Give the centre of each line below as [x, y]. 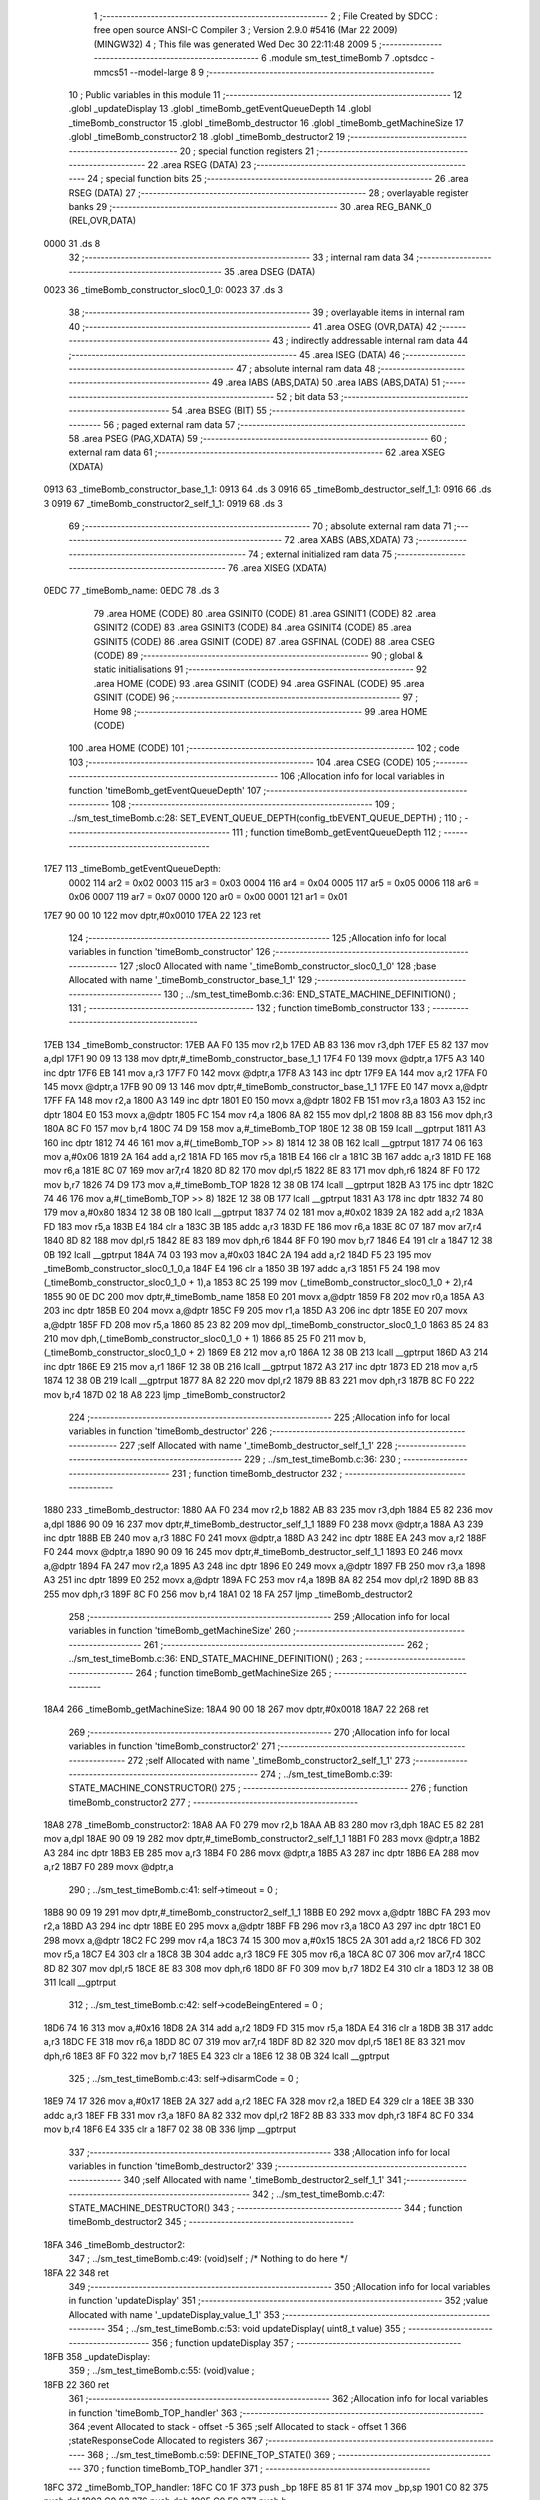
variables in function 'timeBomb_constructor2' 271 [172, 1746]
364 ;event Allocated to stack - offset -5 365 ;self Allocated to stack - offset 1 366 [237, 2426]
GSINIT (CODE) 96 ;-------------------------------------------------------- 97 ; [256, 697]
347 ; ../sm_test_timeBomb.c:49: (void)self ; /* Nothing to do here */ [208, 2259]
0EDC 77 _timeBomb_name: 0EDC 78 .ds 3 [131, 591]
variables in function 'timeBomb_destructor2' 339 [171, 2166]
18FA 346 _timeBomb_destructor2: [114, 2244]
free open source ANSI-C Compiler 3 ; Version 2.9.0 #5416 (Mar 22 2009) [246, 30]
